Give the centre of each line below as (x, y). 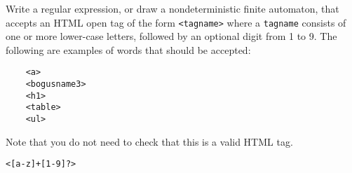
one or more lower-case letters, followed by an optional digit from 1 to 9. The (171, 36)
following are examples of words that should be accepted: (128, 49)
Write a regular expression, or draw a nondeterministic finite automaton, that (172, 8)
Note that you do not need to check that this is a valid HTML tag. (149, 141)
